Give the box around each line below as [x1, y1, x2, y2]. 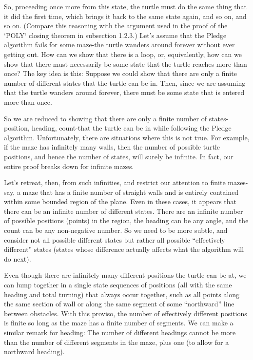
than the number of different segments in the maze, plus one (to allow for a [4, 337, 229, 347]
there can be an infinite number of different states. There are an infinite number [4, 206, 243, 216]
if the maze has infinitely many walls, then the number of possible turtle [4, 142, 220, 152]
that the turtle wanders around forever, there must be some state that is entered [4, 87, 245, 97]
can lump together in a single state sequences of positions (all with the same [4, 280, 232, 290]
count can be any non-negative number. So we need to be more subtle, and [4, 225, 228, 235]
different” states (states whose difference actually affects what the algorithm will [4, 244, 244, 254]
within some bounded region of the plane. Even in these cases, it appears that [4, 196, 237, 207]
